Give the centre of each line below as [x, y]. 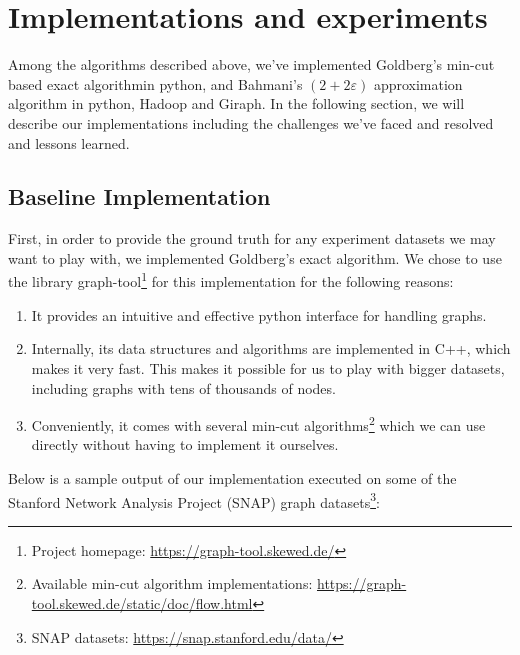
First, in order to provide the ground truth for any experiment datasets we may [252, 238]
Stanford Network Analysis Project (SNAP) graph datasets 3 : [194, 500]
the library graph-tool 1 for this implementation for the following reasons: [231, 280]
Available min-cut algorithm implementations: [172, 583]
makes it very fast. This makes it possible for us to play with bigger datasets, [268, 367]
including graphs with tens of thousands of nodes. [183, 387]
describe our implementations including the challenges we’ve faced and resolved [251, 122]
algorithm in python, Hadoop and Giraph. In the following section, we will [236, 103]
